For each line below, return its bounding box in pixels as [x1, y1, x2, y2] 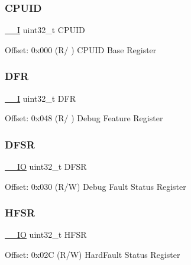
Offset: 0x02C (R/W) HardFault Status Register [5, 248, 180, 261]
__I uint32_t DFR [5, 92, 76, 104]
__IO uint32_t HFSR [5, 228, 87, 241]
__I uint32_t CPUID [5, 24, 85, 36]
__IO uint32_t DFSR [5, 160, 87, 173]
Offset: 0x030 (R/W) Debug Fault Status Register [5, 180, 186, 192]
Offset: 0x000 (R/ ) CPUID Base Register [5, 43, 157, 56]
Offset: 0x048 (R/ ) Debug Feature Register [5, 112, 163, 124]
